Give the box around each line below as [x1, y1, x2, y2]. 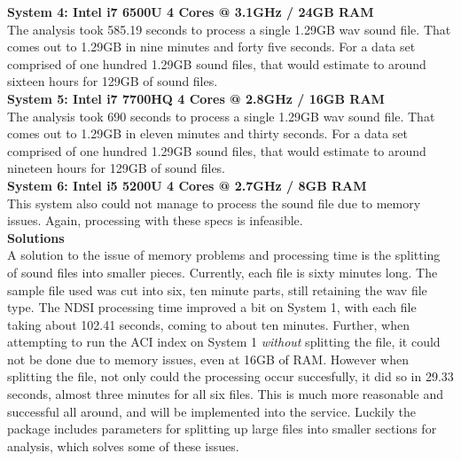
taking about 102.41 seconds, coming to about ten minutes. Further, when [7, 315, 410, 333]
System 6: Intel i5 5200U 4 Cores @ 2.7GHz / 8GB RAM [7, 176, 367, 194]
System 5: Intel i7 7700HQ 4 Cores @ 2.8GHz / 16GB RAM [7, 89, 385, 107]
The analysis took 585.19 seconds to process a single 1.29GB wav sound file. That [7, 20, 451, 38]
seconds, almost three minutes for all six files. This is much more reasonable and [7, 385, 443, 403]
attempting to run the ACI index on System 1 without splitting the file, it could [7, 332, 441, 351]
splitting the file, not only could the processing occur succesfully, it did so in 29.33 [7, 367, 454, 386]
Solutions [7, 228, 65, 246]
